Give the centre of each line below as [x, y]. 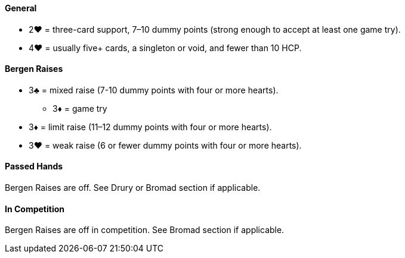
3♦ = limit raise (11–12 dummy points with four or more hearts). [150, 127]
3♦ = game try [80, 108]
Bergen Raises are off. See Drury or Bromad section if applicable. [133, 188]
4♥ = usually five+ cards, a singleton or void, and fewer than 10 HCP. [165, 48]
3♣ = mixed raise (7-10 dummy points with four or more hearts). [154, 90]
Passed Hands [34, 166]
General [21, 8]
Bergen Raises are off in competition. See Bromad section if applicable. [145, 230]
